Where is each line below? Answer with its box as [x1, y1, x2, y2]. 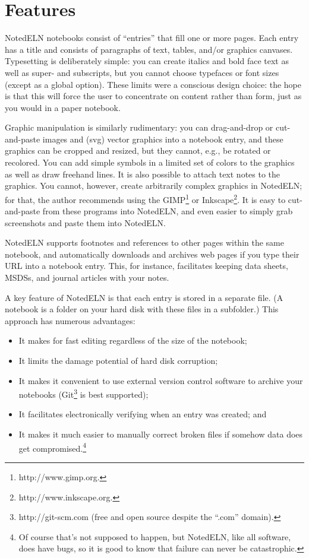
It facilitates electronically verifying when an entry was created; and [18, 408, 267, 420]
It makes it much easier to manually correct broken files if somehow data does [18, 428, 303, 440]
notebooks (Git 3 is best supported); [18, 386, 149, 400]
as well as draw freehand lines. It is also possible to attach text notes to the [5, 167, 280, 180]
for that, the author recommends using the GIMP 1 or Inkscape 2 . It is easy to [5, 191, 286, 205]
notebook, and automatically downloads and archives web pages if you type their [5, 248, 299, 260]
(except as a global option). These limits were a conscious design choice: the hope [5, 78, 301, 90]
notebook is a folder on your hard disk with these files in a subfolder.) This [5, 303, 279, 315]
